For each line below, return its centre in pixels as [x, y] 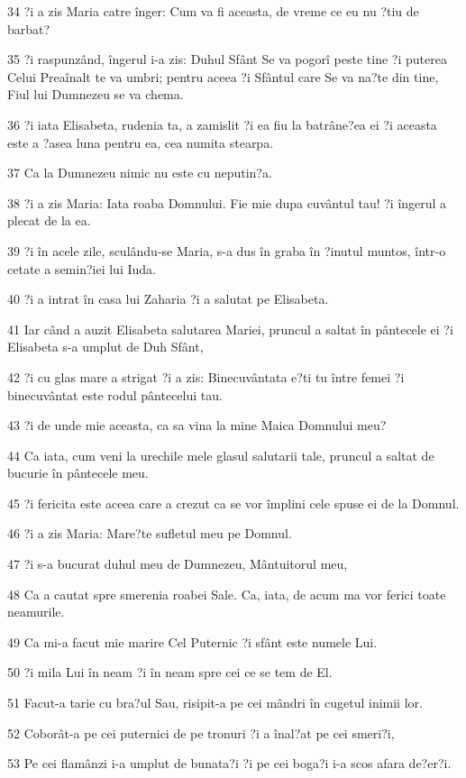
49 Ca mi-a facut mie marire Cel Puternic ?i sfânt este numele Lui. [192, 641]
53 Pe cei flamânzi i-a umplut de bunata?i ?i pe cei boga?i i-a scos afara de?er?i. [229, 763]
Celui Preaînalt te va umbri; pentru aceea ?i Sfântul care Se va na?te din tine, [223, 76]
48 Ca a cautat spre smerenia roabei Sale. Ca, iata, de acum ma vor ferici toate [227, 594]
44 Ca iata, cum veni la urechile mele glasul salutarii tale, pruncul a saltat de [221, 455]
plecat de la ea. [49, 220]
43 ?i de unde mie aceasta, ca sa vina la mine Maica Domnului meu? [197, 425]
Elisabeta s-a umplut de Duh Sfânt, [105, 347]
